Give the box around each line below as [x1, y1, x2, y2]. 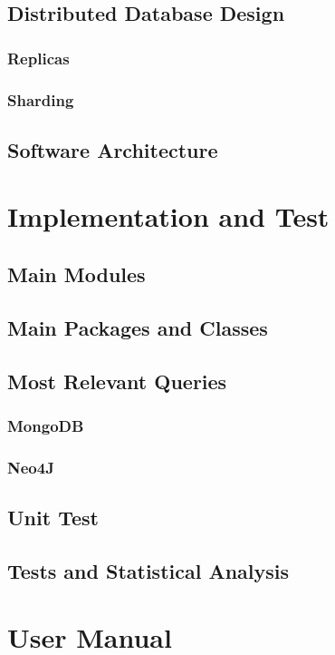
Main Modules [7, 260, 146, 288]
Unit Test [7, 503, 99, 532]
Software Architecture [7, 135, 218, 163]
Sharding [7, 88, 74, 111]
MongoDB [7, 414, 84, 436]
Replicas [7, 46, 70, 69]
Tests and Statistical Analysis [7, 556, 290, 584]
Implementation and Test [7, 198, 330, 235]
